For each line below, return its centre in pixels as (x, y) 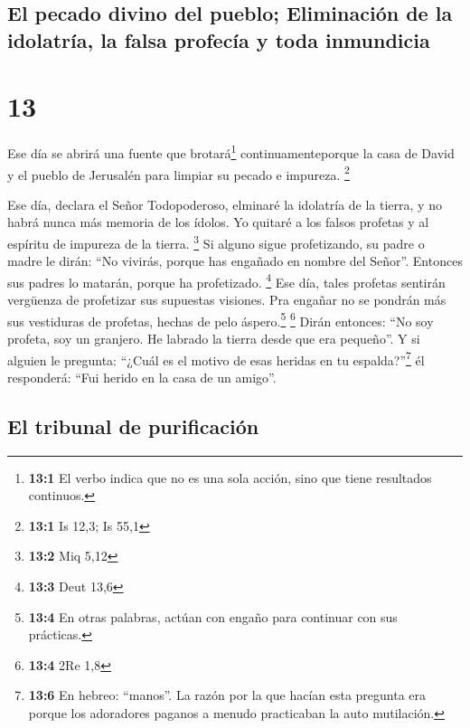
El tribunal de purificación (133, 425)
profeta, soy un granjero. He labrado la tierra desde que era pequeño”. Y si (214, 338)
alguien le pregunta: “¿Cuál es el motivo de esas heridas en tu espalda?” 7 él (216, 358)
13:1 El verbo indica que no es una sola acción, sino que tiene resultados (230, 477)
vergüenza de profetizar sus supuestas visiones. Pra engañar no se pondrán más (227, 300)
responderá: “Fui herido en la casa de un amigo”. (142, 377)
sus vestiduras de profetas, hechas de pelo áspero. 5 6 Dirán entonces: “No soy (221, 319)
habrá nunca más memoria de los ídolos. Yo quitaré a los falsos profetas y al (218, 222)
